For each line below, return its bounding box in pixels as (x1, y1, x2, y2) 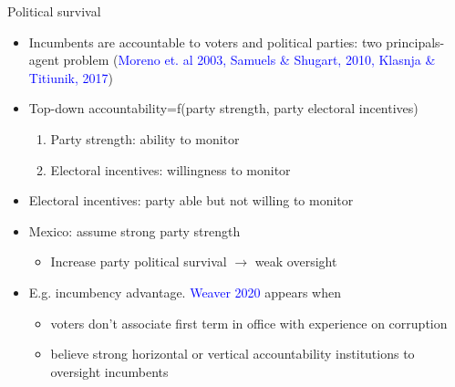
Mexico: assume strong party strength (28, 221, 241, 240)
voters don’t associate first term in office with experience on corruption (50, 313, 448, 332)
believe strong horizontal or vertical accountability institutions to (50, 344, 415, 363)
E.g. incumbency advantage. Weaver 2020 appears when (28, 282, 341, 301)
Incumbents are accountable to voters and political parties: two (28, 32, 382, 51)
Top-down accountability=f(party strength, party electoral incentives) (28, 99, 419, 118)
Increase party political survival (50, 252, 227, 271)
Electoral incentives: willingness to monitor (50, 160, 291, 179)
